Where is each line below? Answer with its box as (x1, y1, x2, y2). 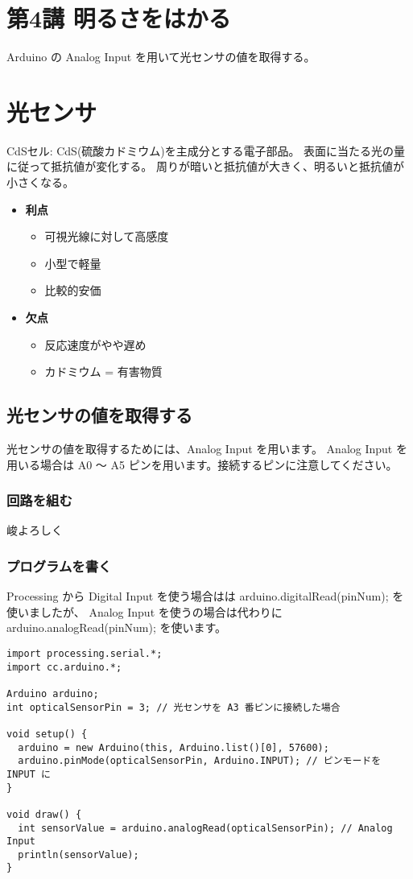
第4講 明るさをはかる (6, 2, 231, 35)
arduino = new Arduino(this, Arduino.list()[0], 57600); (18, 741, 329, 753)
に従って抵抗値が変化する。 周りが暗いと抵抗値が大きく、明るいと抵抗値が (6, 158, 404, 175)
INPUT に (6, 768, 51, 780)
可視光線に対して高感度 (44, 228, 169, 245)
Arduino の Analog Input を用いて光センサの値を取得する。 (6, 48, 316, 65)
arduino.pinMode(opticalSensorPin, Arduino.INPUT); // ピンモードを (18, 755, 382, 767)
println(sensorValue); (18, 848, 139, 860)
